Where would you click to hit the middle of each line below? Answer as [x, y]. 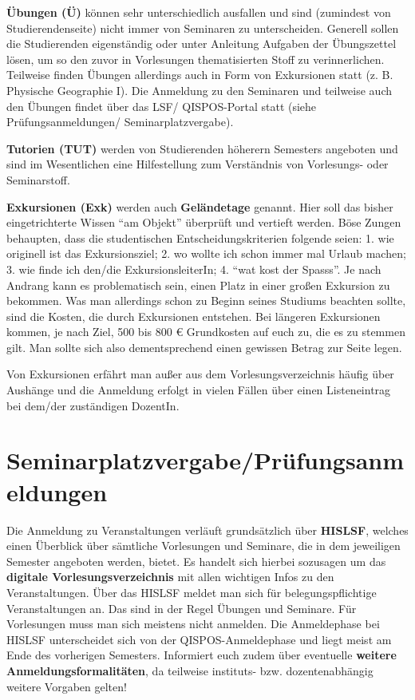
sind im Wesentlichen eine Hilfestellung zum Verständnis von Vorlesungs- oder [198, 164]
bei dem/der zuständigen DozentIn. [93, 405]
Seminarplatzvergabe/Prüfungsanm [206, 460]
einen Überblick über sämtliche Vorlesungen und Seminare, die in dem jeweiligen [204, 546]
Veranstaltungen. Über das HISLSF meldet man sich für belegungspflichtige [192, 592]
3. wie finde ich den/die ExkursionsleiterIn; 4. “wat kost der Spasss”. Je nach [194, 269]
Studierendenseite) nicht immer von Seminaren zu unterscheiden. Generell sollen [203, 28]
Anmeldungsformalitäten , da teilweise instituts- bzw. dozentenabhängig [190, 670]
